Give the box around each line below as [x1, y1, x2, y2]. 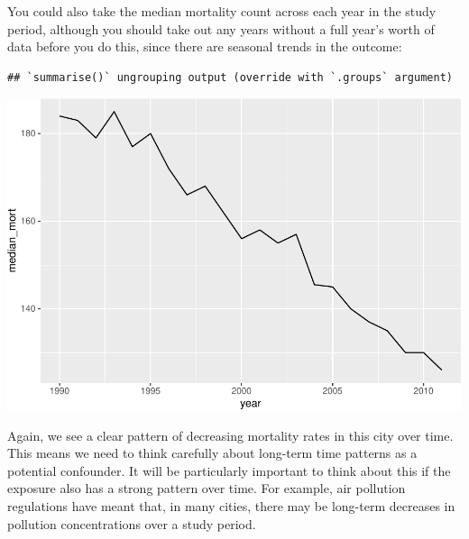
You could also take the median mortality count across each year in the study [7, 2, 437, 20]
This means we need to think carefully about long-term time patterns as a [7, 443, 418, 462]
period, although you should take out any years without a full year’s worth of [7, 19, 435, 38]
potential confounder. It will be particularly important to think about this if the [7, 461, 451, 480]
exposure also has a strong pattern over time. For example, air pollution [7, 479, 406, 498]
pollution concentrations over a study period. [7, 514, 256, 533]
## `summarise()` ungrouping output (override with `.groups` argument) [7, 70, 453, 84]
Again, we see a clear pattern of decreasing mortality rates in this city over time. [7, 425, 454, 444]
